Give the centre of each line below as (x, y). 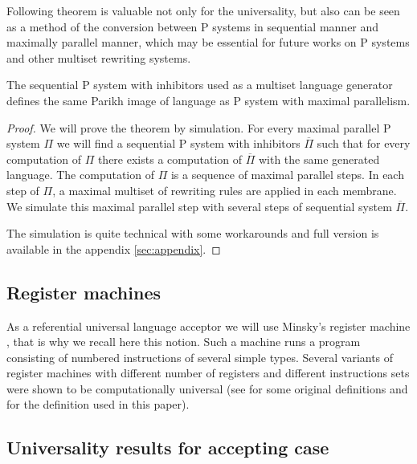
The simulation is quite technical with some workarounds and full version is (193, 233)
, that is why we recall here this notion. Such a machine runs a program (184, 342)
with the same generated (319, 159)
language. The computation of (80, 175)
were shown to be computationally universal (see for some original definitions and (207, 388)
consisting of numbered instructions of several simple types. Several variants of (200, 357)
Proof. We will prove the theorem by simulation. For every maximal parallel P (199, 127)
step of (23, 190)
